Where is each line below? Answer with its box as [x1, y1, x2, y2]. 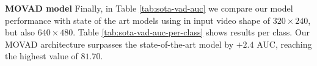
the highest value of [5, 50, 78, 62]
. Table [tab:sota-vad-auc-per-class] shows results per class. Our [73, 26, 310, 38]
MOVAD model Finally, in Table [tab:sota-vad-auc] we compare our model [5, 2, 293, 14]
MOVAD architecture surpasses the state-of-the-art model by [5, 37, 234, 50]
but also [5, 26, 35, 38]
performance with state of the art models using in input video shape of [5, 13, 271, 26]
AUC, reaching [257, 37, 312, 50]
